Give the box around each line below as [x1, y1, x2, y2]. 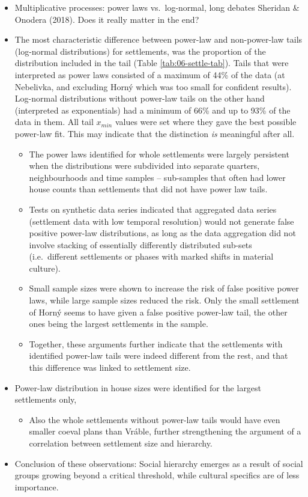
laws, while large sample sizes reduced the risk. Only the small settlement [29, 294, 300, 306]
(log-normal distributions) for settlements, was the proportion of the [14, 44, 266, 57]
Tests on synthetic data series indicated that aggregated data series [29, 203, 277, 215]
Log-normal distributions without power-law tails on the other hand [14, 92, 265, 105]
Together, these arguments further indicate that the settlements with [29, 337, 283, 350]
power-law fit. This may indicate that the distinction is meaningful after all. [14, 127, 295, 139]
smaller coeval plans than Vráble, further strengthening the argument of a [29, 425, 301, 438]
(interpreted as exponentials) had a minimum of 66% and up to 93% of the [14, 103, 291, 116]
